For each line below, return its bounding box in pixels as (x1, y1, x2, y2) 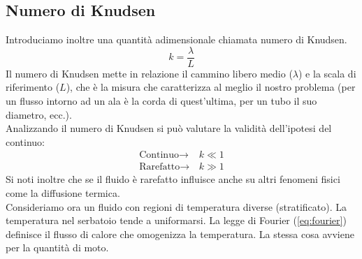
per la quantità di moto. (6, 240, 109, 255)
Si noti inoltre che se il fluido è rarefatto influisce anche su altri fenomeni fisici (6, 172, 340, 186)
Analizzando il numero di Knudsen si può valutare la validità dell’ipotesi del (6, 121, 332, 135)
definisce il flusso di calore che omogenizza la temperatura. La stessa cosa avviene (6, 226, 354, 241)
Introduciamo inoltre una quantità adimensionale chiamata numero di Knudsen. (6, 32, 347, 47)
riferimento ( (6, 80, 60, 94)
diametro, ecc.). (6, 107, 72, 121)
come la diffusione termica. (6, 186, 120, 200)
